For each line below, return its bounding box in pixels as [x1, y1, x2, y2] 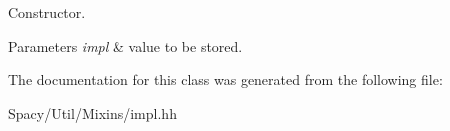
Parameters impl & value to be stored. [8, 35, 243, 56]
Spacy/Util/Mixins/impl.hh [8, 102, 177, 123]
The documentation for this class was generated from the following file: [8, 69, 443, 90]
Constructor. [8, 2, 86, 22]
